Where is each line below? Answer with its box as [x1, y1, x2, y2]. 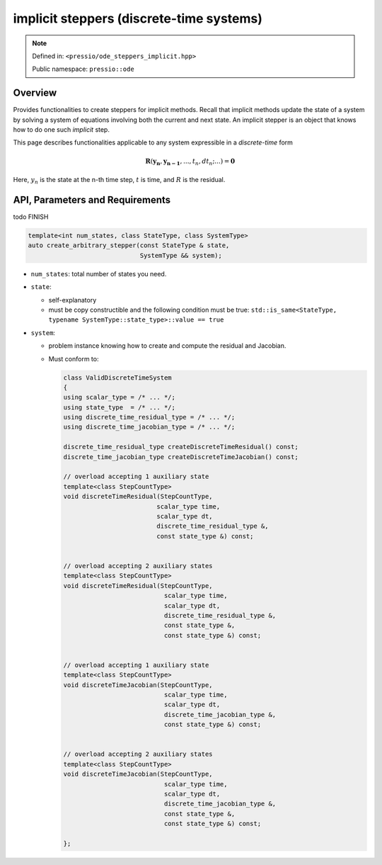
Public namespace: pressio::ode [32, 64, 134, 74]
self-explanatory [48, 295, 97, 304]
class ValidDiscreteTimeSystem [63, 373, 173, 382]
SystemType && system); [139, 251, 222, 259]
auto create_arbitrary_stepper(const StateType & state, [28, 242, 230, 249]
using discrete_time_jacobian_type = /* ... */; [63, 423, 236, 431]
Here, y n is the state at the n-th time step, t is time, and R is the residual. [13, 176, 226, 186]
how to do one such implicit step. [13, 125, 110, 134]
